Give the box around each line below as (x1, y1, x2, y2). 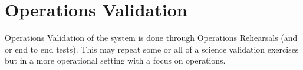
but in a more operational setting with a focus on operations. (5, 54, 226, 66)
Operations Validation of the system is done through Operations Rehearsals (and (5, 32, 298, 44)
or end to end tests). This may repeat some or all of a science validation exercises (5, 43, 299, 55)
